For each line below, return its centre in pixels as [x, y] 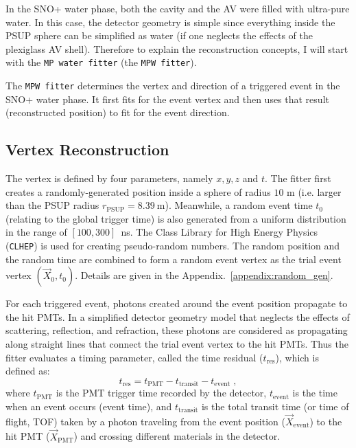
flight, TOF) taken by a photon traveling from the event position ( [145, 421]
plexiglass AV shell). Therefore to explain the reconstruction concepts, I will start [177, 48]
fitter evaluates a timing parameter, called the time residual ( [134, 357]
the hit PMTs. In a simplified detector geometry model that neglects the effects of [178, 316]
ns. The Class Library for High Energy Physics [219, 232]
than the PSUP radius [52, 205]
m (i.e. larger [314, 191]
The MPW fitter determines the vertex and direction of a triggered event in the [173, 86]
